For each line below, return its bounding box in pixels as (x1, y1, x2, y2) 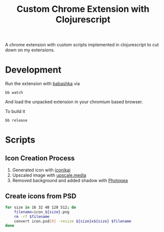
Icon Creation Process (5, 154, 75, 162)
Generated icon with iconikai (12, 167, 71, 173)
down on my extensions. (5, 47, 55, 53)
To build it (5, 109, 26, 115)
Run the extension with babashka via (5, 80, 80, 87)
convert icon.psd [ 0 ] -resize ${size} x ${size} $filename (14, 219, 132, 224)
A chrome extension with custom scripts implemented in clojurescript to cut (5, 42, 159, 48)
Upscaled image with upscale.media (12, 172, 86, 178)
